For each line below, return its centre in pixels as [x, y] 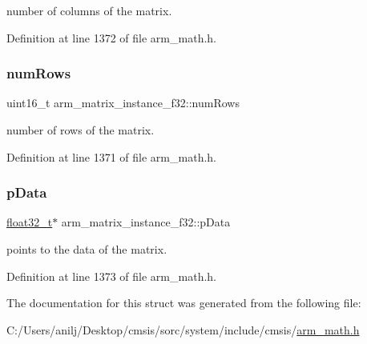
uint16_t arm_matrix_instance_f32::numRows [123, 103]
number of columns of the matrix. [89, 10]
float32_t [30, 222]
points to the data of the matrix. [87, 249]
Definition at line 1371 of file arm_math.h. [111, 156]
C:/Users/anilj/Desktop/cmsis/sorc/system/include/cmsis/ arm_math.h [183, 329]
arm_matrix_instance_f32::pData [146, 222]
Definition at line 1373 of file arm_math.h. [111, 276]
